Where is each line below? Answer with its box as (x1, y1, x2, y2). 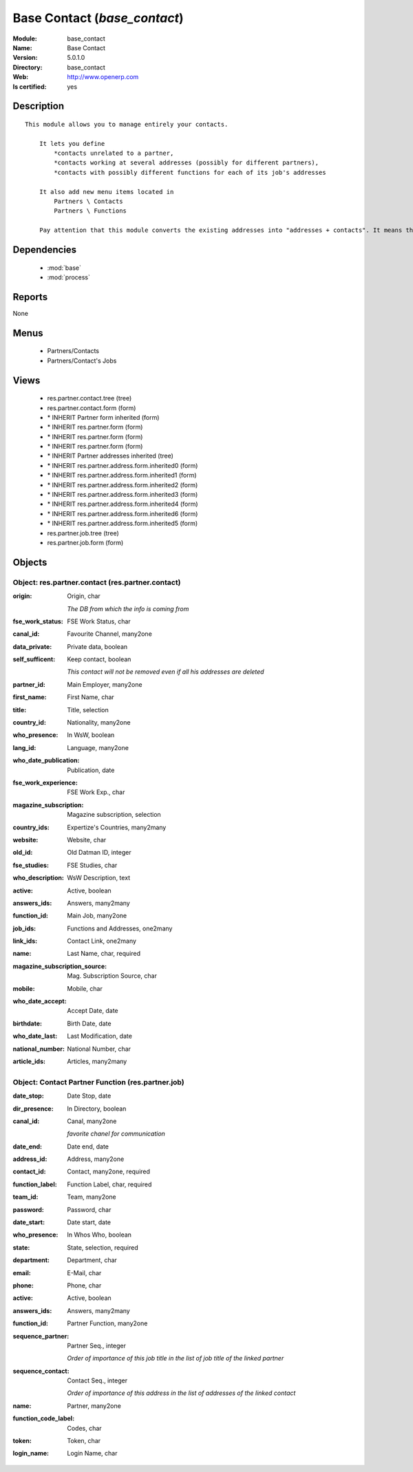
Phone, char (67, 1281, 102, 1290)
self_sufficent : (12, 655, 56, 663)
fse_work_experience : (12, 778, 78, 787)
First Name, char (67, 693, 115, 701)
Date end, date (67, 1142, 109, 1151)
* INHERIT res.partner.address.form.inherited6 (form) (47, 509, 198, 518)
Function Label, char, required (67, 1180, 152, 1188)
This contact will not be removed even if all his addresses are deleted (67, 668, 264, 676)
